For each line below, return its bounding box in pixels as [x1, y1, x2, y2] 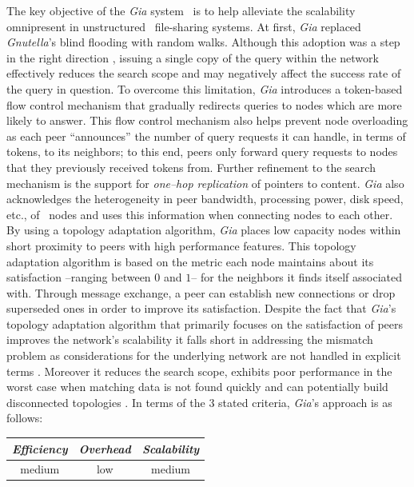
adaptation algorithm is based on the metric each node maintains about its [6, 253, 374, 269]
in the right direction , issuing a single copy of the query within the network [6, 49, 379, 66]
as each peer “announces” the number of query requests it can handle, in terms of [6, 127, 406, 144]
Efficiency [12, 440, 68, 457]
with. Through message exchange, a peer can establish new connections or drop [6, 284, 396, 301]
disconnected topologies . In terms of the [6, 393, 205, 410]
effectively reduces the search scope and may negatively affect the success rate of [6, 65, 401, 82]
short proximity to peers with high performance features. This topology [6, 237, 356, 253]
